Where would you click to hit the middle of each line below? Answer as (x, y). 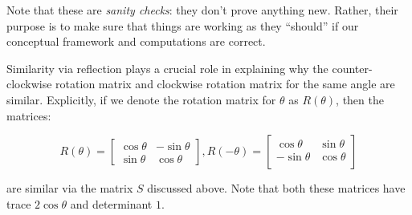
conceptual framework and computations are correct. (136, 41)
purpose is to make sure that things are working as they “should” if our (183, 25)
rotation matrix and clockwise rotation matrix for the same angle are (225, 84)
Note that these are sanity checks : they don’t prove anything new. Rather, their (202, 10)
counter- (352, 68)
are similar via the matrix (70, 188)
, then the (360, 99)
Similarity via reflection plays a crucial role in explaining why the (167, 68)
